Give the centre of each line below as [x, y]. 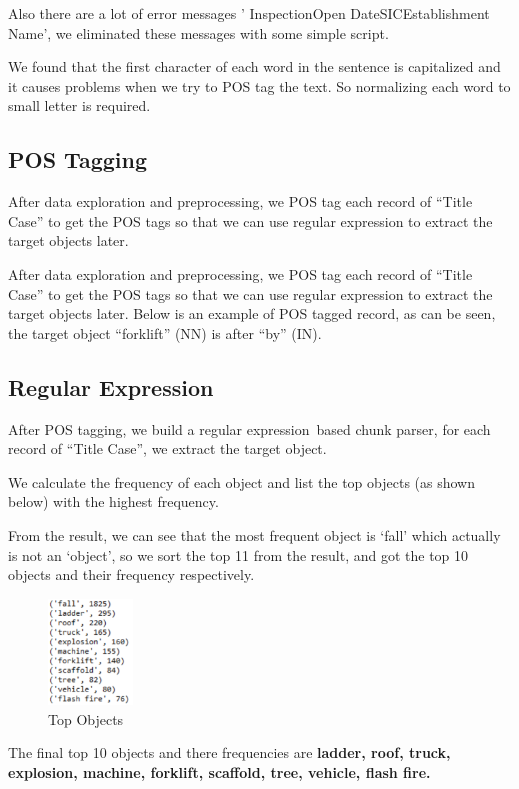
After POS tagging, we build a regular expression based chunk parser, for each [249, 428]
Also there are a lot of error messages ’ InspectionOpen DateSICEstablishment [249, 13]
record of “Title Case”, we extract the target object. [167, 448]
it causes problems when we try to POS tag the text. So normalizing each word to [259, 85]
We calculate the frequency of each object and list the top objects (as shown [241, 481]
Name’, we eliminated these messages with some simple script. [198, 32]
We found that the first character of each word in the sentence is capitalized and [254, 66]
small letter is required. [79, 105]
